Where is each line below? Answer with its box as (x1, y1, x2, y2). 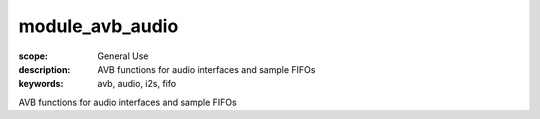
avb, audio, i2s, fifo (97, 78, 177, 90)
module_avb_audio (18, 15, 179, 37)
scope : (18, 50, 49, 62)
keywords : (18, 78, 64, 90)
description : (18, 63, 71, 75)
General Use (97, 50, 149, 62)
